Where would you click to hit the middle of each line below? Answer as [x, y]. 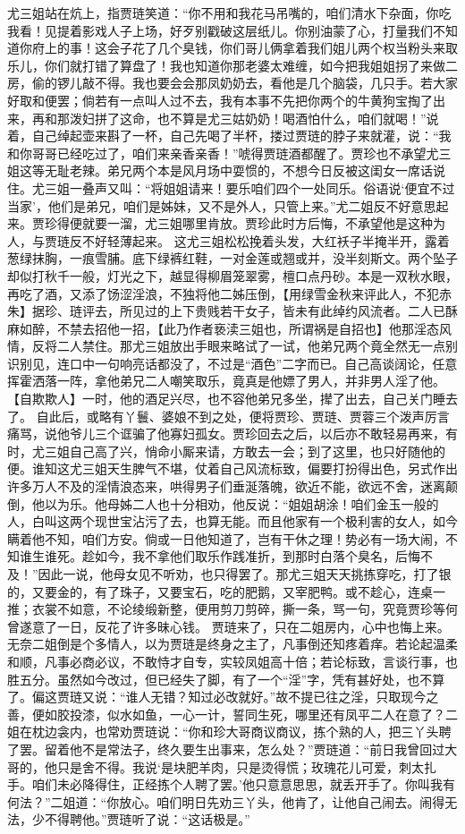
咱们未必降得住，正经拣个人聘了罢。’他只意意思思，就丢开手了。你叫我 [237, 784]
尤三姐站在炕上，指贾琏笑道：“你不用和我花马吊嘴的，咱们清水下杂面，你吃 [229, 13]
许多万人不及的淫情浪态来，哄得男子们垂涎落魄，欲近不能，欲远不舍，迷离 [226, 486]
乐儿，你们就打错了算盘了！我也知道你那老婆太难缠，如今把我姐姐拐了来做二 [232, 65]
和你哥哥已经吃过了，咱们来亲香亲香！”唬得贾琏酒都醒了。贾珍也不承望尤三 [229, 153]
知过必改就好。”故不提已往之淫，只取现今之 [313, 697]
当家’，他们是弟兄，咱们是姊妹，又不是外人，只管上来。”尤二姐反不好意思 [222, 205]
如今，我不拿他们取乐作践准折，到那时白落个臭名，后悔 [257, 556]
